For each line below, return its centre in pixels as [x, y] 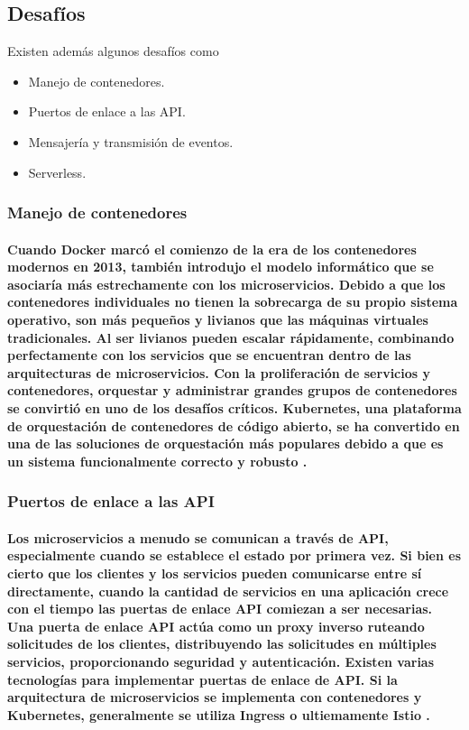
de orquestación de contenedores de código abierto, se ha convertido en [234, 425]
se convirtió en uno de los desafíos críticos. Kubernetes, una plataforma [234, 407]
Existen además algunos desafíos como [113, 51]
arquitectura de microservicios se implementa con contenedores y [215, 697]
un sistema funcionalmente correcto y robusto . [157, 461]
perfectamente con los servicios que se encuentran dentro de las [209, 355]
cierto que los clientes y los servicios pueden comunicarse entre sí [215, 573]
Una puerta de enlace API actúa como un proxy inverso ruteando [216, 626]
